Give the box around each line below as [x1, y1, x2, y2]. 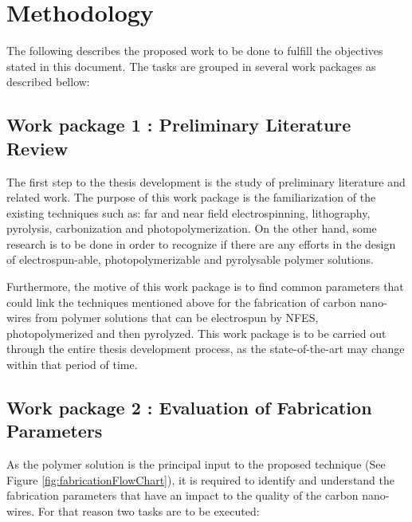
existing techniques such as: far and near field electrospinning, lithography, [6, 204, 371, 221]
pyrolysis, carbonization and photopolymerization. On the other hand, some [6, 220, 377, 237]
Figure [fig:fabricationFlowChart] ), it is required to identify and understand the [6, 471, 394, 488]
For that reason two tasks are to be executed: [37, 503, 260, 519]
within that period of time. [6, 356, 138, 373]
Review [6, 135, 69, 160]
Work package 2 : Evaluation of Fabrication [6, 395, 372, 420]
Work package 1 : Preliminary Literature [6, 112, 351, 137]
